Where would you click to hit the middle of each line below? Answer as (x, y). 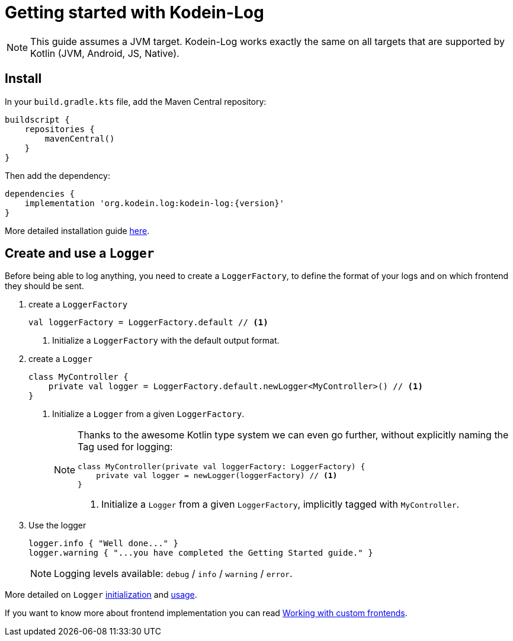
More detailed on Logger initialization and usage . (101, 595)
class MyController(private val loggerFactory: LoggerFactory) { (222, 467)
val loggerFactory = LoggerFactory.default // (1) (148, 323)
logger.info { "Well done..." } (103, 544)
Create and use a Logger (80, 254)
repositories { (60, 129)
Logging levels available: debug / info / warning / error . (173, 574)
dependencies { (40, 193)
